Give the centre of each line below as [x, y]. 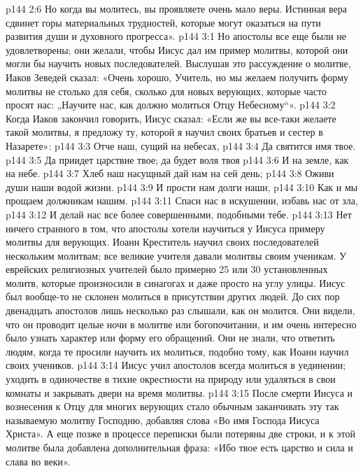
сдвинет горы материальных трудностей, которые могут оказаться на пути [163, 22]
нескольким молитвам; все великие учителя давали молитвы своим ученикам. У [176, 255]
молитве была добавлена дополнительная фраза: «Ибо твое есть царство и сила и [179, 447]
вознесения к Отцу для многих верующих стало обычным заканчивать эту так [172, 406]
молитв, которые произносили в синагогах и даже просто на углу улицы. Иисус [176, 282]
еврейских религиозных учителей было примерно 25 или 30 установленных [167, 269]
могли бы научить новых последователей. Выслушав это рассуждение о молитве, [178, 63]
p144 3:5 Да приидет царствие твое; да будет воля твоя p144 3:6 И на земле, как [177, 159]
